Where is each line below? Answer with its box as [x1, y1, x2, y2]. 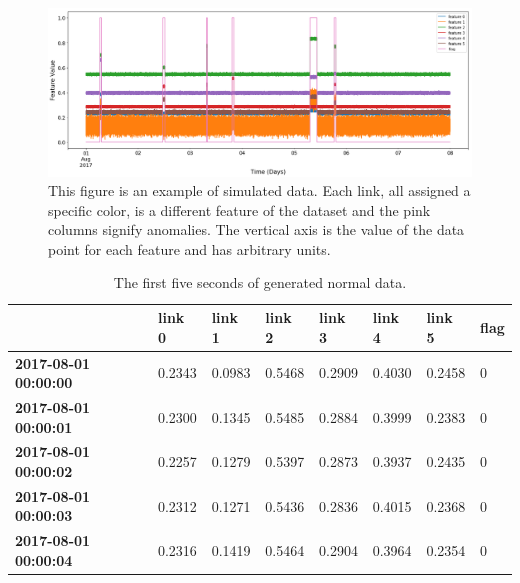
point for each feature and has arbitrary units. [48, 238, 331, 259]
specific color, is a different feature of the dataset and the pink [48, 199, 431, 220]
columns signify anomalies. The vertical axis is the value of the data [48, 219, 465, 240]
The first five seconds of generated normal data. [113, 272, 407, 293]
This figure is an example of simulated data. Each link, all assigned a [48, 180, 471, 201]
